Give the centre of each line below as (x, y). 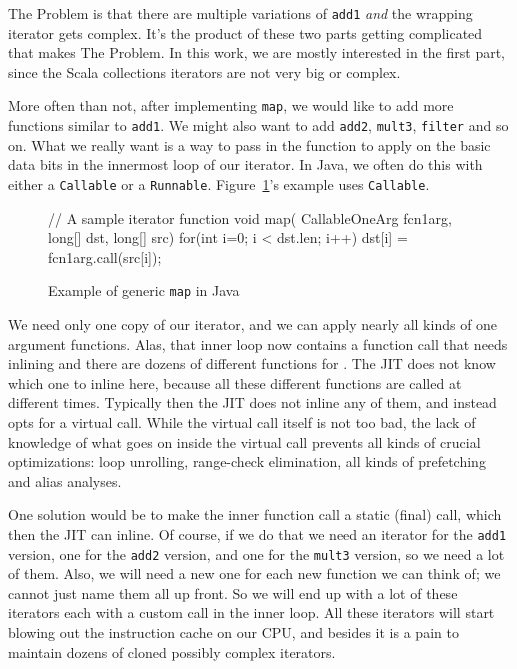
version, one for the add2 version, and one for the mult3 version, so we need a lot (256, 553)
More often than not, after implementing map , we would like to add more (231, 105)
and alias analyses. (65, 480)
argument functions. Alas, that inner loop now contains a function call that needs (258, 343)
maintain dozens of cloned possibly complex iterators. (172, 651)
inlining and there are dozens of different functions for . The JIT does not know (252, 363)
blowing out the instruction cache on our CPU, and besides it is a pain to (233, 632)
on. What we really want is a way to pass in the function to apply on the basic (249, 144)
